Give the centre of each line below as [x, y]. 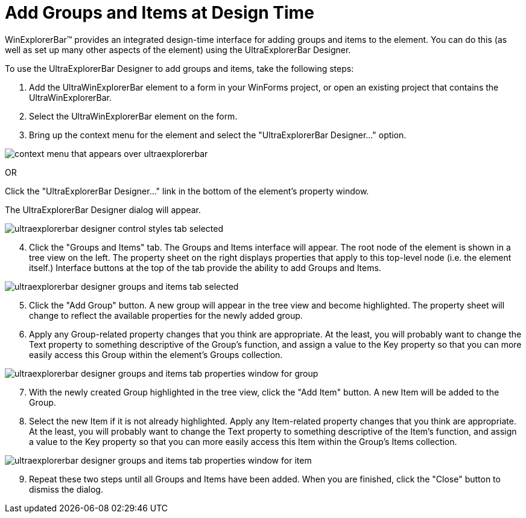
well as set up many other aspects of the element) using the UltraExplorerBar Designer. [178, 50]
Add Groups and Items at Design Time [160, 13]
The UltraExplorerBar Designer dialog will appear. [103, 209]
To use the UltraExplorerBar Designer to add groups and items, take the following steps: [179, 68]
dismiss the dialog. [66, 489]
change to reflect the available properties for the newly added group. [166, 315]
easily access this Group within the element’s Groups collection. [156, 354]
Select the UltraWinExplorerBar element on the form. [133, 116]
